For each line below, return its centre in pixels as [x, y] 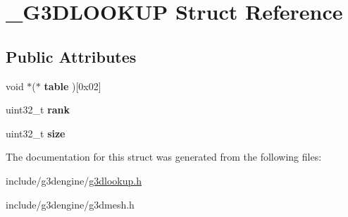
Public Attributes [71, 56]
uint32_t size [36, 133]
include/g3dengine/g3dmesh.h [70, 204]
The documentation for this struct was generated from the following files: [164, 157]
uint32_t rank [38, 110]
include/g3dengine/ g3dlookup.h [74, 180]
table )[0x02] [73, 86]
